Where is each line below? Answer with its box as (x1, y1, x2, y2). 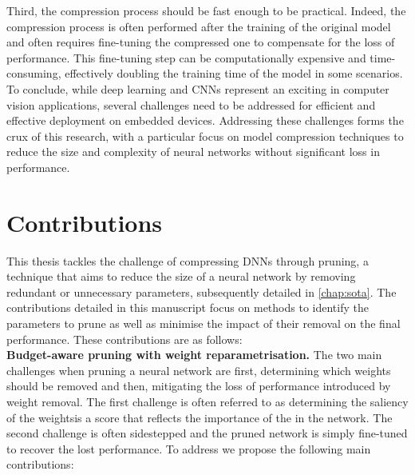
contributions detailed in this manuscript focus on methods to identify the (6, 299, 369, 316)
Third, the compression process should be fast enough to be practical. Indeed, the (6, 2, 406, 18)
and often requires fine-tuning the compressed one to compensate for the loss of (6, 34, 395, 50)
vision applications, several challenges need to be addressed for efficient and (6, 96, 376, 113)
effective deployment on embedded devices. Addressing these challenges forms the (6, 112, 404, 129)
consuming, (6, 65, 61, 82)
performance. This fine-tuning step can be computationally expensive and (6, 49, 366, 66)
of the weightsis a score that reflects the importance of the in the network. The (6, 409, 393, 425)
